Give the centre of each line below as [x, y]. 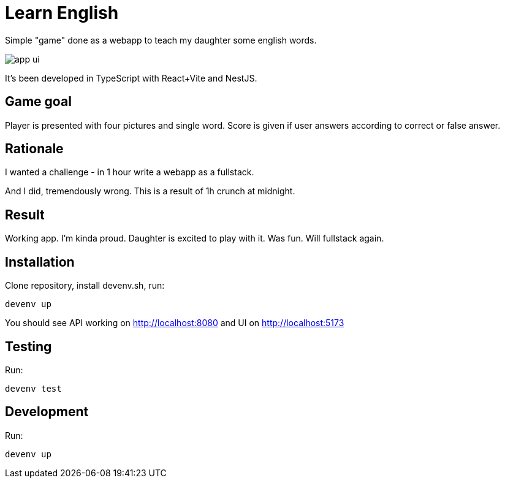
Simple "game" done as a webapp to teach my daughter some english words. [161, 40]
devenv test [33, 388]
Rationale [34, 149]
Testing [28, 346]
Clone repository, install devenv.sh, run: [85, 286]
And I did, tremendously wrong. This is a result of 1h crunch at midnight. [150, 191]
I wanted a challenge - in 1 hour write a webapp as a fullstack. [130, 172]
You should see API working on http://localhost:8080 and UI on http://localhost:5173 [175, 323]
